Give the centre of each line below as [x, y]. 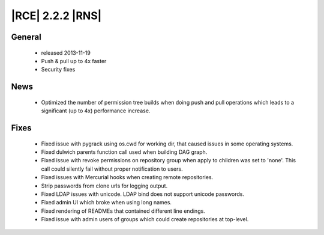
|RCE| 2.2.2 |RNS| [56, 16]
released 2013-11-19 [66, 53]
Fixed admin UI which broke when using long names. [106, 203]
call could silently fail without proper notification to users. [112, 169]
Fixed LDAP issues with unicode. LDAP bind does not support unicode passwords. [143, 194]
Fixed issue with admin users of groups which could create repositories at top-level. [145, 219]
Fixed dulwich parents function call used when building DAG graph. [124, 152]
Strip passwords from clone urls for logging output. [104, 186]
